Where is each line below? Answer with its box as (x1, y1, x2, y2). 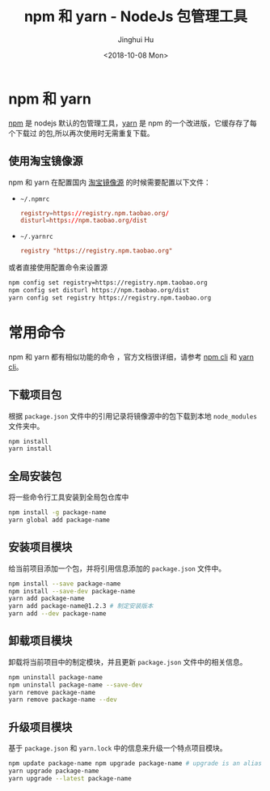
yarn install (8, 444, 53, 453)
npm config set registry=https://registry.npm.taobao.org (8, 279, 208, 287)
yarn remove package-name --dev (8, 695, 117, 704)
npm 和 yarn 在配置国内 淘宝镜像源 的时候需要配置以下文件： (8, 177, 212, 187)
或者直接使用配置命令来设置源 (8, 262, 108, 272)
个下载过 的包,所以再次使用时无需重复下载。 (8, 128, 154, 138)
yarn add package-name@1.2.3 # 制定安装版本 (8, 602, 154, 610)
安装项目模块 (8, 540, 73, 555)
